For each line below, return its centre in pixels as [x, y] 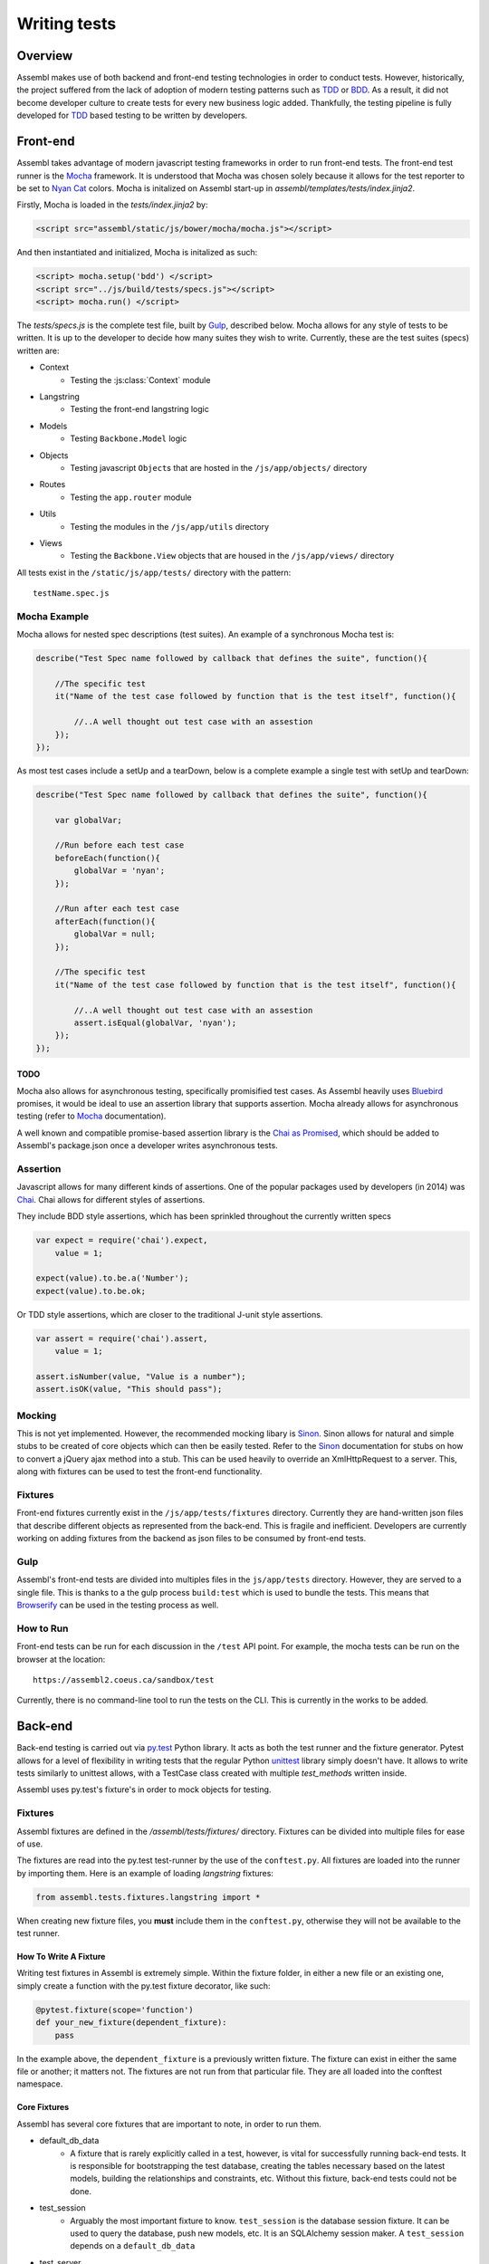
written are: [38, 350]
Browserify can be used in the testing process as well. [118, 1605]
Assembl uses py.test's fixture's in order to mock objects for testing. [144, 1789]
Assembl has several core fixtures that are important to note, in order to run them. [169, 2124]
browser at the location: [61, 1659]
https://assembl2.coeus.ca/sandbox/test [124, 1679]
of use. [30, 1844]
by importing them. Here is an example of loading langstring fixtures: [145, 1873]
